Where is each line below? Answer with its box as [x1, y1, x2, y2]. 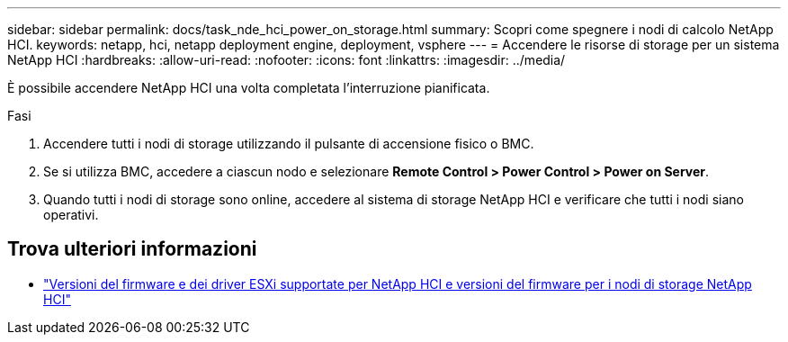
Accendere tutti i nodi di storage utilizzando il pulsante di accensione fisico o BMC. [43, 136, 534, 151]
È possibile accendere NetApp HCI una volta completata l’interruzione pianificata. [7, 80, 490, 95]
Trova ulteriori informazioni [7, 238, 257, 261]
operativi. [43, 207, 99, 222]
